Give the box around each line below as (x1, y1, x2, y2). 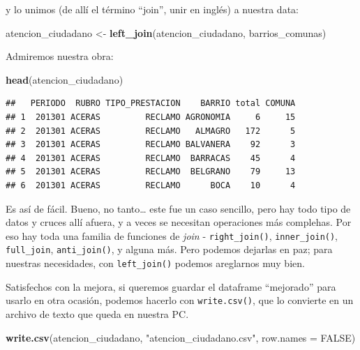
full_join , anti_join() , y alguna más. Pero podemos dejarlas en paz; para (6, 242, 333, 257)
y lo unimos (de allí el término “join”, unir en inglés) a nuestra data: (6, 2, 299, 16)
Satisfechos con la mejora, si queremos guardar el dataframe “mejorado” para (6, 279, 336, 294)
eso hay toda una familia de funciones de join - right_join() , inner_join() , (6, 228, 338, 243)
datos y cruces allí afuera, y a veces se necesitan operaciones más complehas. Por (6, 215, 352, 229)
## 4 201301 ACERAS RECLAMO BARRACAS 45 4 (6, 153, 296, 163)
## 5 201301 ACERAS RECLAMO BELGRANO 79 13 (6, 167, 296, 177)
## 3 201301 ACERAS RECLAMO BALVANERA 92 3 (6, 139, 296, 150)
